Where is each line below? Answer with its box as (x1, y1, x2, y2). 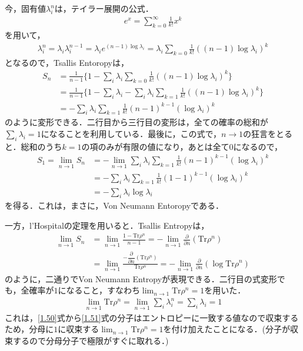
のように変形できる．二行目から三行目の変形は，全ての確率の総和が (5, 116, 268, 128)
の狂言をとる (243, 128, 293, 140)
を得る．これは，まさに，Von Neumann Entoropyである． (5, 199, 224, 212)
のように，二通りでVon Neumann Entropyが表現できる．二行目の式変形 (5, 272, 277, 285)
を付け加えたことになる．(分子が (163, 323, 291, 335)
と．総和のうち (5, 140, 62, 152)
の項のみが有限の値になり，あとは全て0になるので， (81, 140, 283, 152)
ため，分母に (5, 323, 54, 335)
